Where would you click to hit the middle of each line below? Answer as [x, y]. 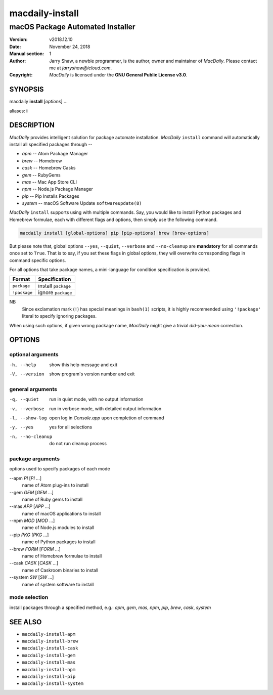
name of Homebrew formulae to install [62, 556]
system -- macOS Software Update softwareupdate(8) [82, 203]
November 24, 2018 [70, 47]
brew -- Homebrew [42, 161]
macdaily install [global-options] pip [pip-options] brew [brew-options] [115, 233]
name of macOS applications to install [61, 513]
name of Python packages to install [59, 542]
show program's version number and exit [92, 374]
